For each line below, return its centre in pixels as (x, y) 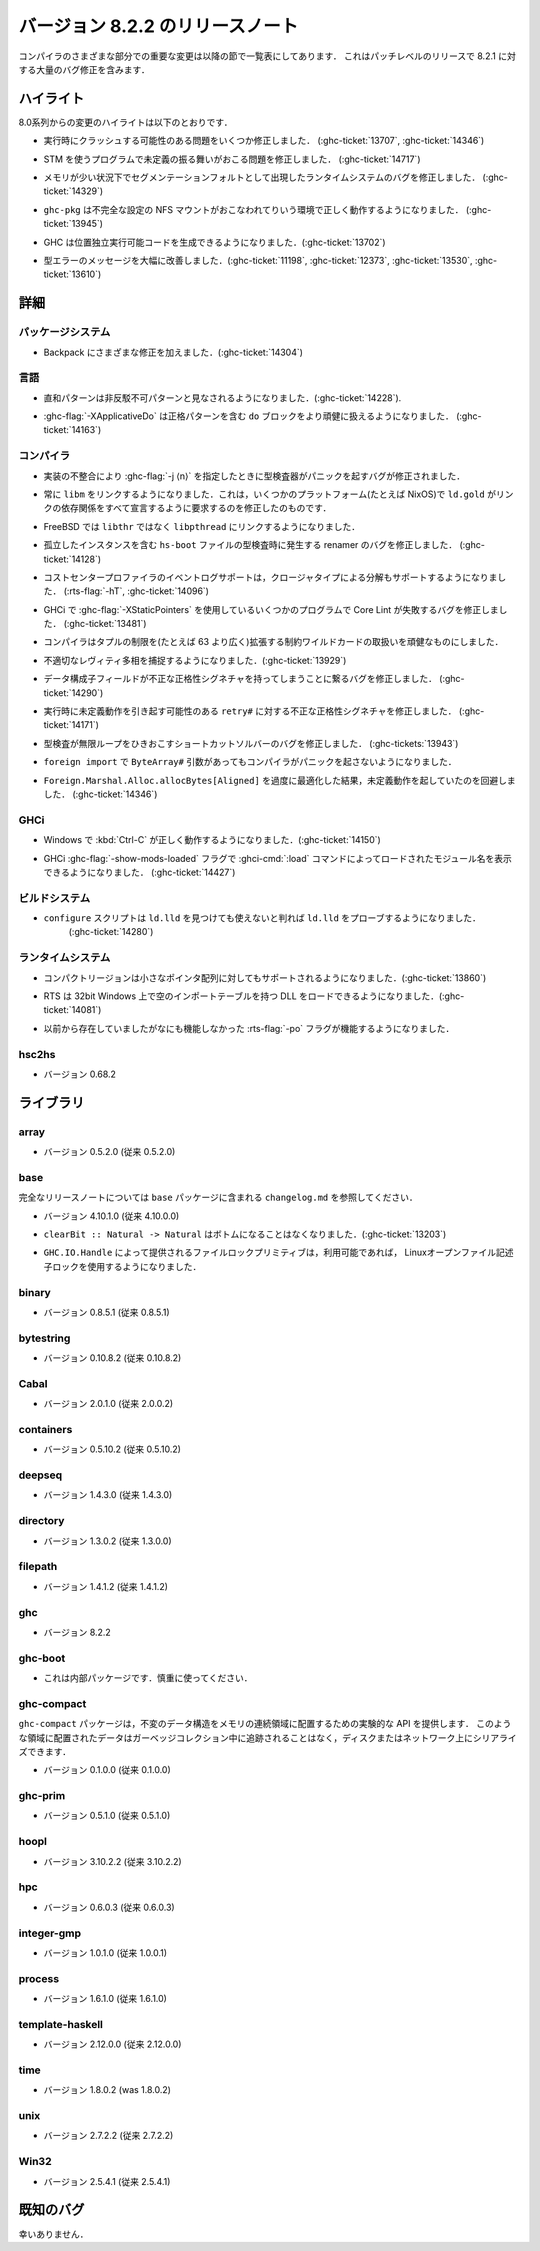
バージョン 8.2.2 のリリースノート (158, 26)
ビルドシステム (54, 898)
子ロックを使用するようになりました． (122, 1266)
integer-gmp (50, 1933)
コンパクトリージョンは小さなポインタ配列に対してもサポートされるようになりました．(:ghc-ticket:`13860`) (265, 977)
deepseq (40, 1475)
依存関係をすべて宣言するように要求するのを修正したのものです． (196, 508)
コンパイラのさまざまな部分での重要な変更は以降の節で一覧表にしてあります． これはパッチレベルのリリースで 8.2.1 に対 (267, 56)
